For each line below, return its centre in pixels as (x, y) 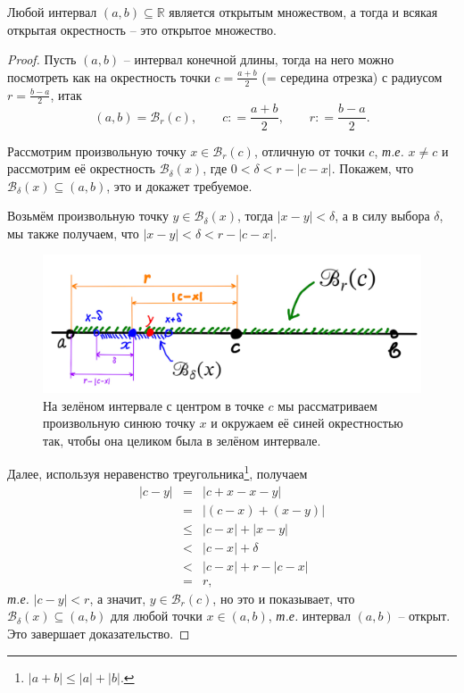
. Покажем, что (373, 168)
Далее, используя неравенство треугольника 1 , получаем (157, 472)
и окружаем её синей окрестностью (307, 423)
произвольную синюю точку (119, 423)
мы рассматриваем (327, 405)
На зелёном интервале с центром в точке (153, 405)
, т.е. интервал (309, 616)
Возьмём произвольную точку (88, 216)
